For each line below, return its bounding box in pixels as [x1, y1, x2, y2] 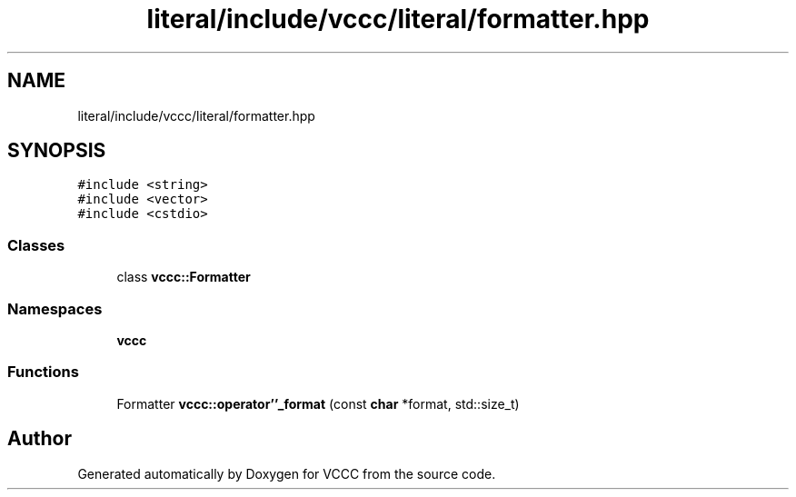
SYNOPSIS [7, 139, 106, 163]
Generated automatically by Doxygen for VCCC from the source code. [77, 465, 496, 482]
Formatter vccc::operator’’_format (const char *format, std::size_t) [116, 395, 520, 412]
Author [7, 427, 72, 451]
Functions [7, 363, 79, 382]
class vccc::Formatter [116, 269, 251, 285]
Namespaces [7, 299, 103, 318]
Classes [7, 235, 65, 254]
